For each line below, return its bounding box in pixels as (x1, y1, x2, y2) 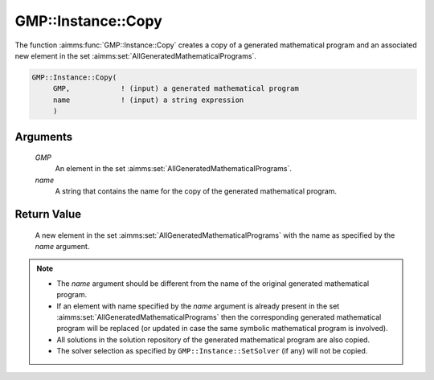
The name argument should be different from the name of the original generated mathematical (56, 278, 370, 288)
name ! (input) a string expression (52, 95, 244, 104)
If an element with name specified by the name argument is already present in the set (56, 301, 340, 311)
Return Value (14, 207, 82, 221)
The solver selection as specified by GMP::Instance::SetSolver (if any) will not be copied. (56, 346, 368, 356)
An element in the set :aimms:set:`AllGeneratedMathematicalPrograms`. (55, 164, 293, 174)
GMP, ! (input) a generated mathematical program (52, 84, 299, 93)
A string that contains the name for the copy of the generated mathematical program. (55, 186, 338, 196)
